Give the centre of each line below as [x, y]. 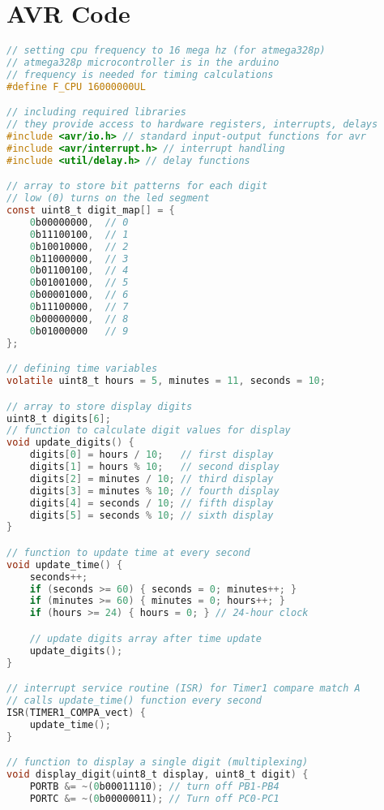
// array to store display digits [100, 406]
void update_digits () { [70, 443]
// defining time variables [82, 369]
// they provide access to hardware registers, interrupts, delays [192, 125]
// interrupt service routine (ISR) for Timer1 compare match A [183, 689]
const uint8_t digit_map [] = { [91, 211]
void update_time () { [65, 564]
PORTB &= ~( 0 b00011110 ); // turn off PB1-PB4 [154, 786]
